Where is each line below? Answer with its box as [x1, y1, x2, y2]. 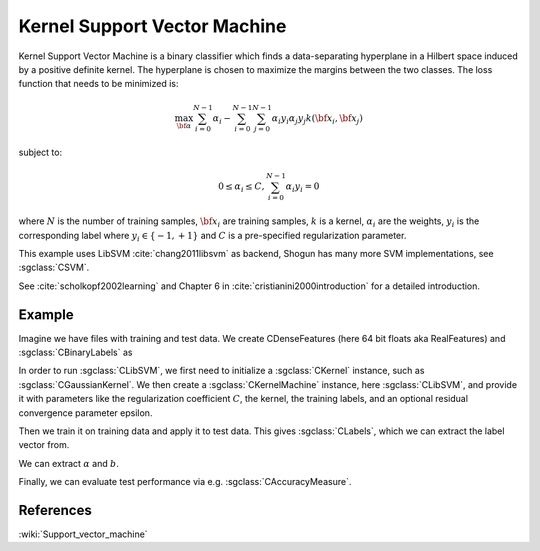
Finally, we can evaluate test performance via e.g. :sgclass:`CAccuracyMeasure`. [18, 476, 352, 488]
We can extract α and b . [18, 457, 120, 469]
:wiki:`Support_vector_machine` [18, 528, 149, 540]
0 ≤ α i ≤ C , [218, 181, 265, 195]
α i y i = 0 [285, 181, 320, 195]
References [18, 501, 92, 519]
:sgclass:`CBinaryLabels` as [18, 346, 133, 358]
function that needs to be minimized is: [18, 78, 179, 90]
